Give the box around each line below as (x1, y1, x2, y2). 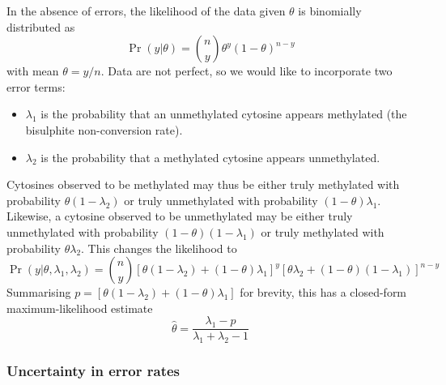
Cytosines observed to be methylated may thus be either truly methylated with (6, 176, 400, 193)
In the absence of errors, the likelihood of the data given (6, 2, 286, 19)
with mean (6, 62, 59, 79)
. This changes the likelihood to (81, 239, 237, 256)
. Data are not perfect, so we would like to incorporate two (100, 62, 393, 79)
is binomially (298, 2, 362, 19)
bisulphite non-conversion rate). (25, 121, 183, 138)
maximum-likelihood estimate (6, 299, 153, 316)
